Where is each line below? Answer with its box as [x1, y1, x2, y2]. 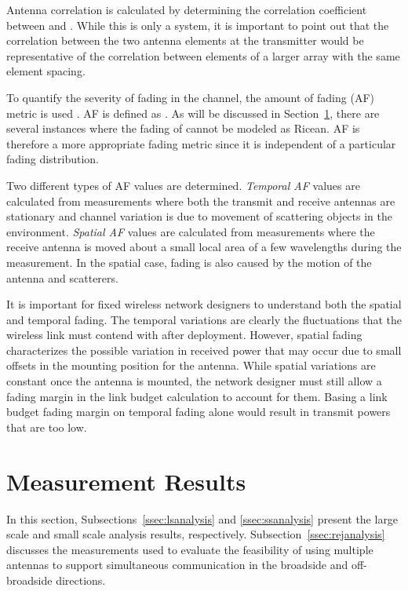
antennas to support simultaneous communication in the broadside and [6, 556, 348, 573]
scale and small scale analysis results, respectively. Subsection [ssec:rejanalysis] [6, 526, 385, 542]
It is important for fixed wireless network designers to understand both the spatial [6, 296, 402, 312]
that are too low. [6, 418, 87, 435]
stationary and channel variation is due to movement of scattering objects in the [6, 208, 392, 224]
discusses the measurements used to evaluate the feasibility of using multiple [6, 541, 373, 557]
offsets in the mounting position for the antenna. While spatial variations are [6, 357, 376, 374]
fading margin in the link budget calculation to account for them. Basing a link [6, 388, 388, 404]
